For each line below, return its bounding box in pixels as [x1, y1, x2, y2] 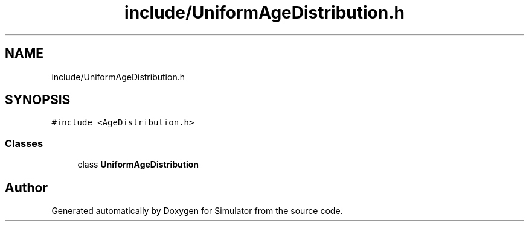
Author [5, 180, 48, 195]
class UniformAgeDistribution [77, 159, 199, 170]
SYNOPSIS [5, 92, 71, 108]
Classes [5, 137, 43, 149]
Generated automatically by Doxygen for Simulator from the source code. [51, 206, 343, 216]
